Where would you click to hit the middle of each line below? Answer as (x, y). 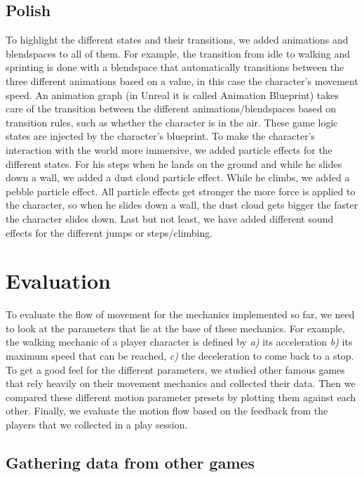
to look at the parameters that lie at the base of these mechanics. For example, (175, 328)
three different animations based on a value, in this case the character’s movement (182, 80)
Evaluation (58, 281)
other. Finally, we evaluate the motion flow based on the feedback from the (167, 411)
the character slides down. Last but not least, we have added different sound (170, 218)
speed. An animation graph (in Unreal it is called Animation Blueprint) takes (173, 94)
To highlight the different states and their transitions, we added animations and (177, 40)
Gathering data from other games (130, 462)
